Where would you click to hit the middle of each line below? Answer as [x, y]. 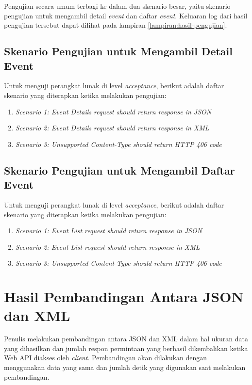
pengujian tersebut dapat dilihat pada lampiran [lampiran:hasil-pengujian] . [116, 25]
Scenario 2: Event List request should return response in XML [108, 247]
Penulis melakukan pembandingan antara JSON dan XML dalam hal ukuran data [126, 339]
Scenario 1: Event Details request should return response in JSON [113, 111]
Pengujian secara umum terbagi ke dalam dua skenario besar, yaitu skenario [117, 6]
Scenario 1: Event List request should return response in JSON [109, 231]
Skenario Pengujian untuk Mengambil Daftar [119, 170]
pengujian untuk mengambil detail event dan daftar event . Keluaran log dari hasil [126, 15]
